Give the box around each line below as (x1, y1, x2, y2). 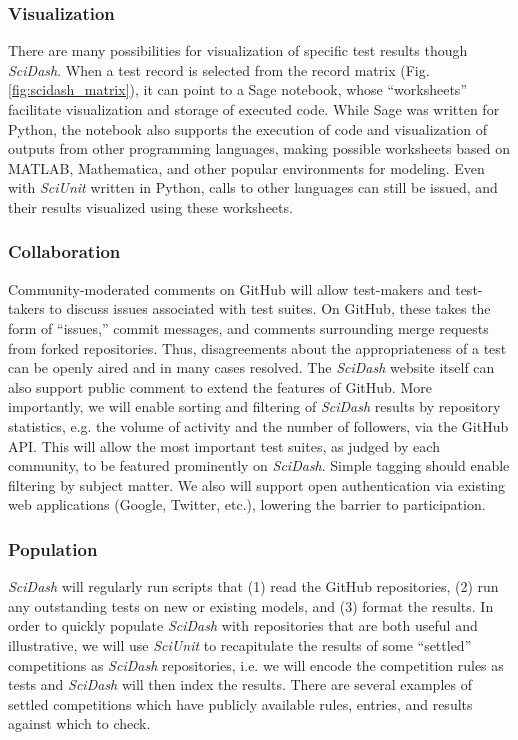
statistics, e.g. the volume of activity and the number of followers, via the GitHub (8, 415, 509, 436)
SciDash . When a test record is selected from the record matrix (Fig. (8, 59, 430, 80)
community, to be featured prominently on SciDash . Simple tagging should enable (8, 455, 510, 476)
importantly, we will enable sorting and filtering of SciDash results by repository (8, 396, 501, 417)
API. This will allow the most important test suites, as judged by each (8, 435, 440, 456)
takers (8, 298, 45, 319)
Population (8, 536, 98, 561)
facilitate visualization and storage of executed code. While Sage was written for (8, 99, 500, 119)
